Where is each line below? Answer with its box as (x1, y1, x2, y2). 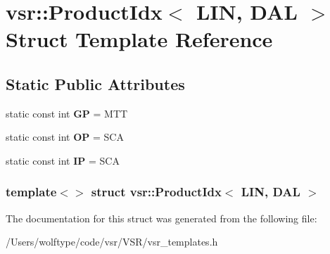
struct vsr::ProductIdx (91, 183, 222, 201)
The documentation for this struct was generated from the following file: (6, 210, 317, 225)
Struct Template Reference (6, 25, 273, 53)
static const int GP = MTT (6, 106, 128, 120)
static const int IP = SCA (6, 153, 120, 167)
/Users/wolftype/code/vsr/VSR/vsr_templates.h (6, 234, 218, 249)
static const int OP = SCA (6, 129, 124, 144)
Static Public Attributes (6, 72, 185, 94)
